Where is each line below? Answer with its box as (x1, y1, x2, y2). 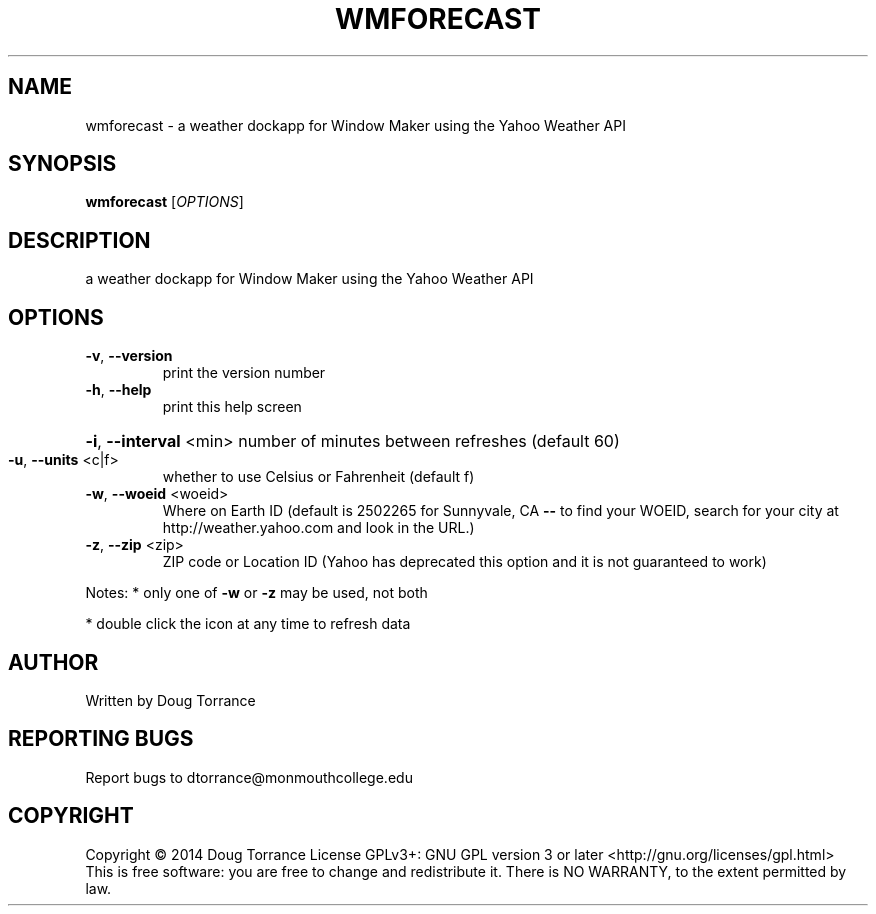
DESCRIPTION (8, 227, 151, 253)
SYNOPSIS (8, 151, 117, 177)
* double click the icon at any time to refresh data (85, 615, 411, 633)
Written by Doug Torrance (85, 691, 256, 709)
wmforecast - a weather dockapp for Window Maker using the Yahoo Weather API (85, 116, 626, 134)
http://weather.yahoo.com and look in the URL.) (162, 519, 475, 537)
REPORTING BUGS (8, 726, 194, 752)
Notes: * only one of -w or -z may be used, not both (85, 584, 428, 602)
